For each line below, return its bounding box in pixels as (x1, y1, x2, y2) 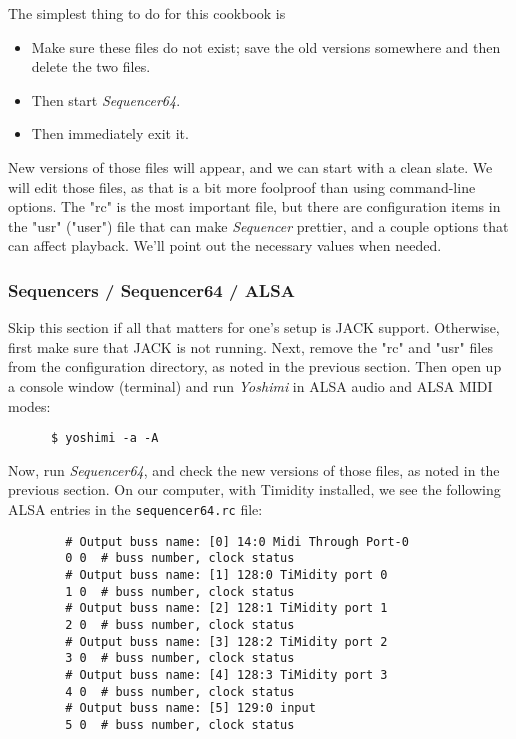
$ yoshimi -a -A (50, 431, 159, 446)
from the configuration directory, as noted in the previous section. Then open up (8, 356, 502, 377)
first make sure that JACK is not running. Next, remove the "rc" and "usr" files (8, 336, 493, 357)
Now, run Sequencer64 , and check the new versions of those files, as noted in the (8, 459, 500, 480)
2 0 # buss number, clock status (65, 617, 295, 632)
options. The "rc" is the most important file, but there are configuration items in (8, 196, 501, 217)
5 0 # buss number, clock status (65, 717, 295, 732)
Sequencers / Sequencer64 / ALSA (8, 277, 295, 302)
